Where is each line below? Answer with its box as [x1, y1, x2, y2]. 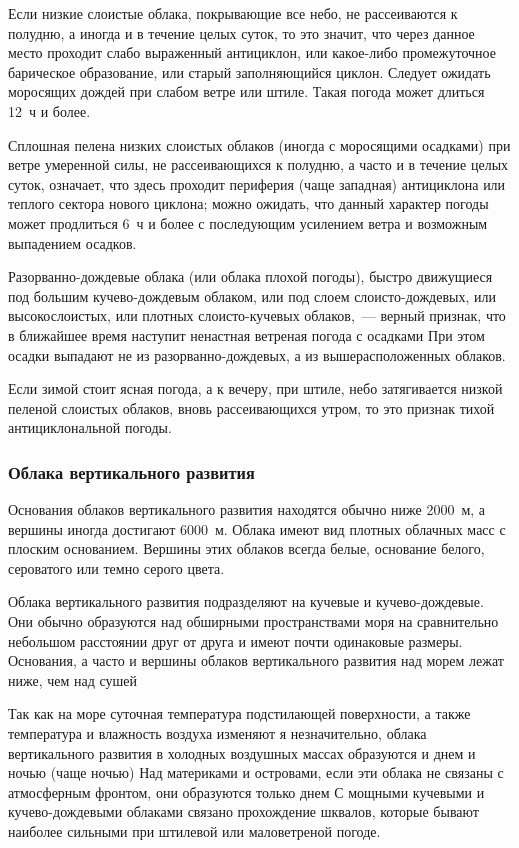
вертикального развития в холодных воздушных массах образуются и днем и [8, 742, 476, 763]
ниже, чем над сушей [8, 669, 138, 690]
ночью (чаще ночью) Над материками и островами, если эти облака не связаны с [8, 762, 504, 783]
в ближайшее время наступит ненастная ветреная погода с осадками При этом [8, 324, 485, 345]
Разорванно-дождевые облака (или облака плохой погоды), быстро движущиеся [8, 266, 493, 287]
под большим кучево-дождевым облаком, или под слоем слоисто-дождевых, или [8, 285, 496, 306]
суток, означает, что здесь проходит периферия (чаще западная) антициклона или [8, 173, 506, 194]
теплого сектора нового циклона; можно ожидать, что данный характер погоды [8, 193, 489, 214]
